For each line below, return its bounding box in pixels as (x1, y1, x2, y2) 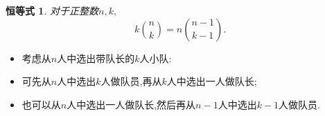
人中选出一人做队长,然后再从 (67, 97, 196, 111)
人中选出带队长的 (57, 50, 135, 65)
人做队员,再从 (100, 74, 162, 88)
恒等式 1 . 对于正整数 (6, 3, 98, 17)
